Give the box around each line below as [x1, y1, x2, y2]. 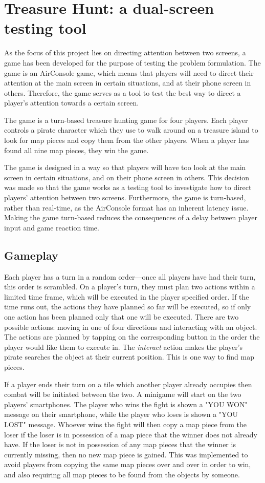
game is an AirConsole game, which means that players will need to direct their [4, 67, 254, 78]
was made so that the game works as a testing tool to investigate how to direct [4, 182, 252, 193]
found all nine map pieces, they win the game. [4, 144, 149, 155]
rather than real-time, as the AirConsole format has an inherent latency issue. [4, 202, 249, 213]
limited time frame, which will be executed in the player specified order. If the [4, 291, 249, 302]
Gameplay [4, 247, 58, 263]
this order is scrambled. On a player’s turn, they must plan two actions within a [4, 281, 255, 292]
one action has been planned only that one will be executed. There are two [4, 311, 239, 322]
